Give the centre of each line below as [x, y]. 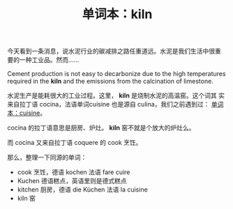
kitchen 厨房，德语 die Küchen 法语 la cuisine [82, 189]
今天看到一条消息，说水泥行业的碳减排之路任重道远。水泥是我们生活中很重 [114, 51]
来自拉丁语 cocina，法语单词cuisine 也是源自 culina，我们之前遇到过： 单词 [115, 104]
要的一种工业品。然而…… [43, 60]
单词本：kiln [117, 14]
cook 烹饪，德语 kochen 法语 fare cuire [74, 172]
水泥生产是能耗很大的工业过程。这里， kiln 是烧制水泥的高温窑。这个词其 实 [116, 95]
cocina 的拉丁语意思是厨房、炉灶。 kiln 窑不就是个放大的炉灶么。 [101, 128]
